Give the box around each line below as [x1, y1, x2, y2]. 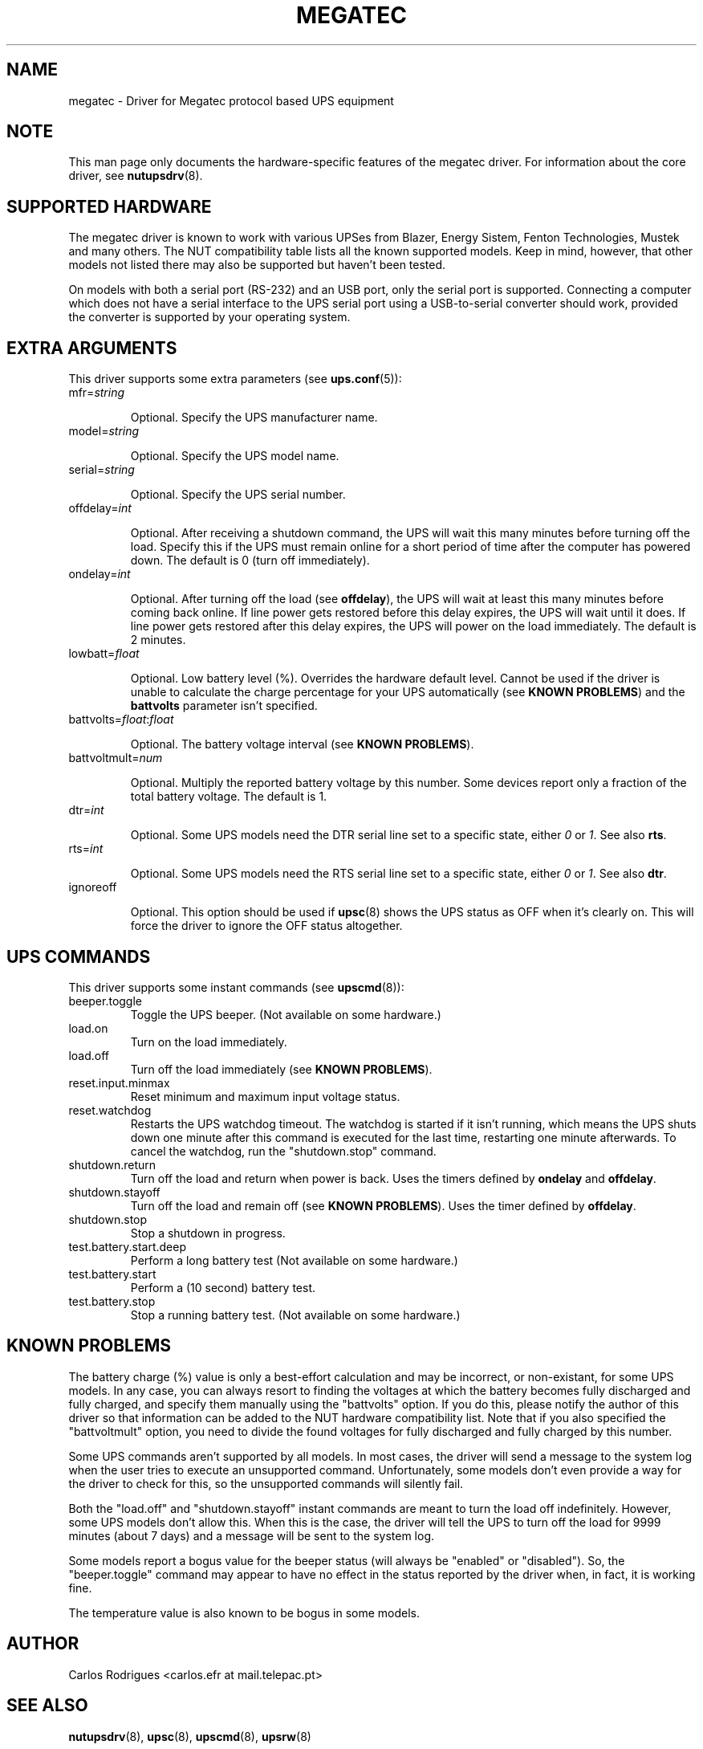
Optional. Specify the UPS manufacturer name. [130, 410, 378, 425]
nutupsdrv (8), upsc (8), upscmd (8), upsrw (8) [68, 1729, 311, 1743]
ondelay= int [68, 567, 131, 581]
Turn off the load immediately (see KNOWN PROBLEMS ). [130, 1062, 433, 1076]
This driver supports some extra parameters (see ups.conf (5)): [68, 372, 402, 386]
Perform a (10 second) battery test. [130, 1280, 316, 1294]
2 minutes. [130, 633, 186, 647]
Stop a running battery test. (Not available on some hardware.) [130, 1307, 461, 1322]
